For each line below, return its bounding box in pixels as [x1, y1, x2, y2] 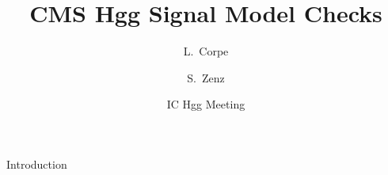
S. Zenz [187, 69, 225, 86]
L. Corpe [183, 43, 229, 59]
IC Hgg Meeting [166, 96, 245, 112]
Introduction [6, 155, 67, 172]
